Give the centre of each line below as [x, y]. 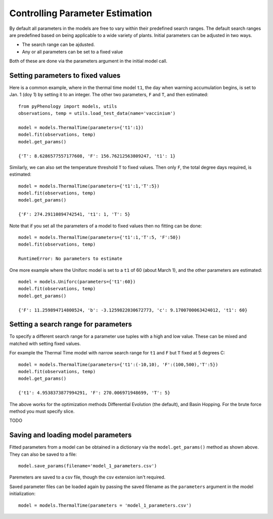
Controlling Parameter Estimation [81, 13]
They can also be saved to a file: [43, 454]
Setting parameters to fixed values [65, 75]
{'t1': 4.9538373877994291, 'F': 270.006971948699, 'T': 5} [94, 393]
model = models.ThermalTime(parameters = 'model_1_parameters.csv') [105, 505]
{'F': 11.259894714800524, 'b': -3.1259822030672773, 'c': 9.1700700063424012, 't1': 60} [133, 310]
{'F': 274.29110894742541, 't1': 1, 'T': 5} [75, 214]
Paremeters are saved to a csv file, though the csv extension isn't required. [87, 477]
